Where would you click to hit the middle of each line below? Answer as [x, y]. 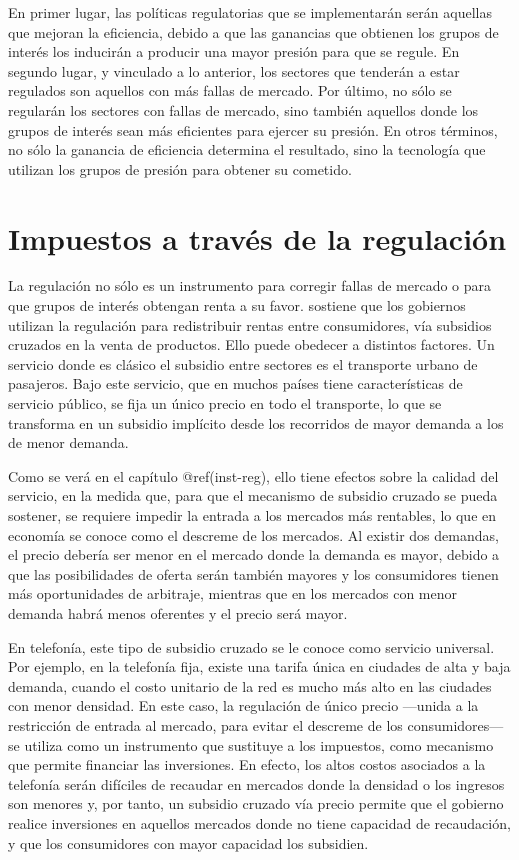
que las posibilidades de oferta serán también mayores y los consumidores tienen [253, 573]
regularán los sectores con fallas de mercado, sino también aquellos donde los [243, 109]
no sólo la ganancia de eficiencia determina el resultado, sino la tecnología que [247, 149]
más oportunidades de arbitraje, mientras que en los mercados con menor [232, 593]
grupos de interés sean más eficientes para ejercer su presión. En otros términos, [253, 129]
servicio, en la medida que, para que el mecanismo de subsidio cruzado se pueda [253, 495]
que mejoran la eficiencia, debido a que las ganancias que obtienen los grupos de [253, 31]
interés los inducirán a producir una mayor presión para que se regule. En [234, 51]
